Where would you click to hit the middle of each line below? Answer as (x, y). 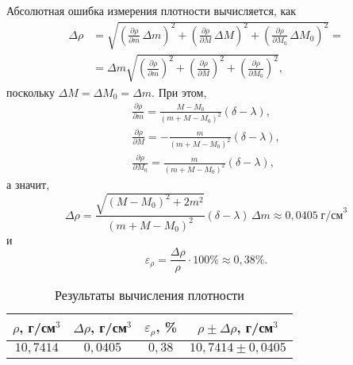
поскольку (31, 92)
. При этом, (179, 92)
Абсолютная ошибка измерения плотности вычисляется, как (152, 10)
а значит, (28, 184)
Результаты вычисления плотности (150, 295)
